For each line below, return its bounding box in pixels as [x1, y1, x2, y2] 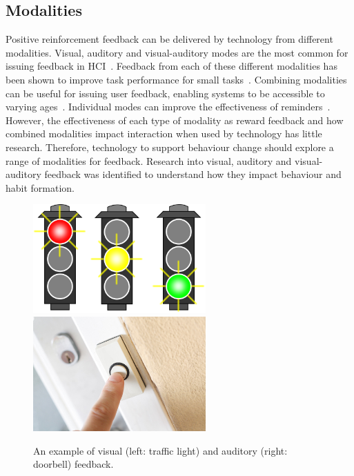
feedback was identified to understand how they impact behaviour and [44, 167, 342, 181]
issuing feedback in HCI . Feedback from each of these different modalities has [6, 59, 337, 73]
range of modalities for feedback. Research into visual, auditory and [6, 153, 292, 168]
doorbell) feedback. [33, 457, 114, 471]
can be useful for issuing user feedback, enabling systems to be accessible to [6, 86, 325, 100]
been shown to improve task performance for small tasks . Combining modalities [6, 72, 347, 86]
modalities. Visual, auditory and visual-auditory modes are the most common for [6, 45, 348, 59]
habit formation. [6, 180, 75, 195]
